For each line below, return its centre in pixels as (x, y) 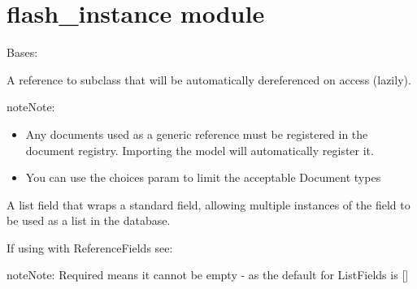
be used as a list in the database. (89, 220)
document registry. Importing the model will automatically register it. (200, 150)
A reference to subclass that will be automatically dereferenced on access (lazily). (209, 79)
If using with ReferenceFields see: (90, 247)
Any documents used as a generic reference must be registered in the (197, 134)
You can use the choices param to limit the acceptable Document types (203, 177)
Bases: (22, 52)
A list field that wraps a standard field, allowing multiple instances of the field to (208, 204)
